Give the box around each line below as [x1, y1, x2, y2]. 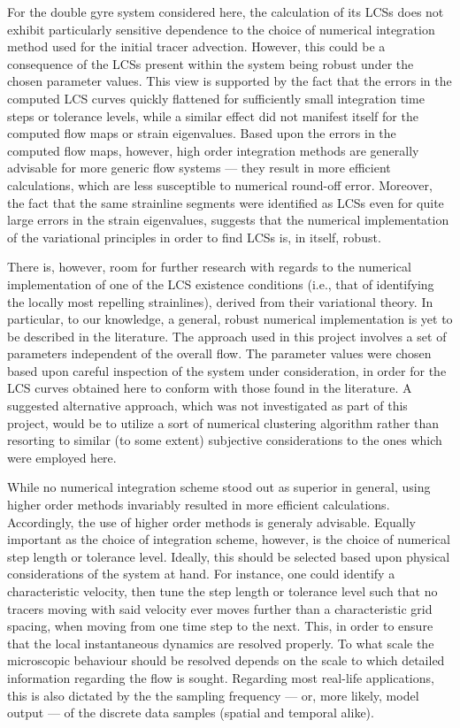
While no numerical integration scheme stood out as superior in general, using [7, 478, 431, 496]
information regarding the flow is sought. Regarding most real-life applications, [7, 668, 434, 686]
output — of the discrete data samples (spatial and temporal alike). [7, 703, 374, 722]
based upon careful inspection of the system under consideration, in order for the [7, 361, 447, 379]
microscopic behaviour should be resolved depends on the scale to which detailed [7, 651, 445, 670]
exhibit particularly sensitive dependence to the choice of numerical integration [7, 19, 435, 38]
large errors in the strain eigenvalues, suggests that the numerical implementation [7, 211, 449, 229]
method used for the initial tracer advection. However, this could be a [7, 37, 386, 56]
